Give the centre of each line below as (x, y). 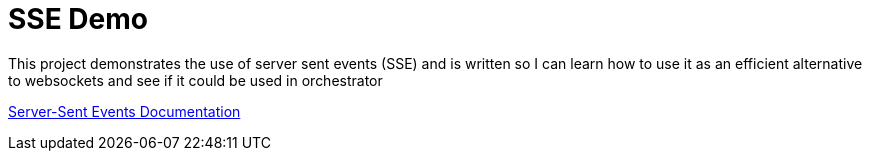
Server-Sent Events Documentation (124, 111)
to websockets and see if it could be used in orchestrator (195, 80)
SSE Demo (78, 19)
